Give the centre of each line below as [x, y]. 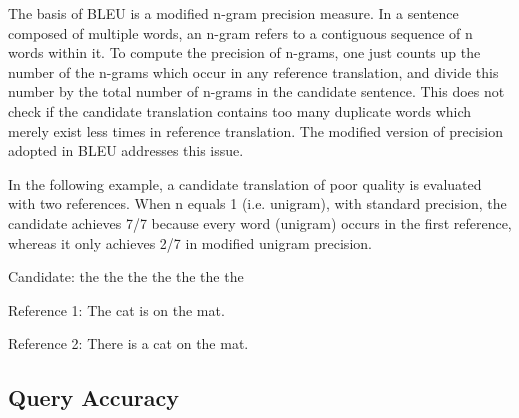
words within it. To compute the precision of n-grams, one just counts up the [244, 52]
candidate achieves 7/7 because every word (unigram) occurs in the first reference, [260, 222]
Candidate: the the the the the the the [126, 276]
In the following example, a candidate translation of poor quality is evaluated [245, 183]
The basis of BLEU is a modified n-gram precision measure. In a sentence [233, 13]
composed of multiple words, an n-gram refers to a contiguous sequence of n [240, 32]
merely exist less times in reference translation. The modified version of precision [256, 130]
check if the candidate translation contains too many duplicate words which [240, 110]
